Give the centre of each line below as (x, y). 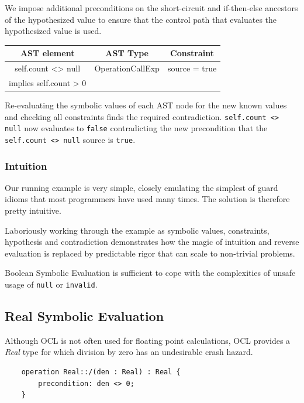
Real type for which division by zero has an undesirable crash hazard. (129, 352)
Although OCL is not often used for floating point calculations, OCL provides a (148, 340)
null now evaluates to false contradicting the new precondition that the (136, 128)
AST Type (127, 53)
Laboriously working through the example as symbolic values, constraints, (137, 230)
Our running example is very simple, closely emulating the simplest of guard (141, 187)
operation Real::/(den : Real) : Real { (101, 372)
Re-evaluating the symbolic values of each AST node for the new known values (146, 105)
